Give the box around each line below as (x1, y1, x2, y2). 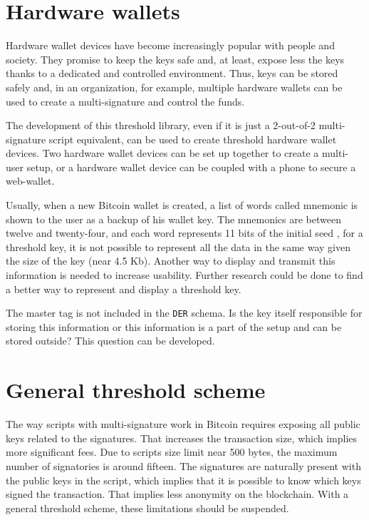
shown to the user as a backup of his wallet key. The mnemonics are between (6, 211, 341, 226)
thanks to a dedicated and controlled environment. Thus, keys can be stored (6, 66, 338, 81)
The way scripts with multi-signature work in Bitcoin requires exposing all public (6, 417, 360, 432)
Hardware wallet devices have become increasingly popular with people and (6, 38, 335, 53)
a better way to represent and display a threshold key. (6, 281, 241, 296)
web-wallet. (6, 173, 55, 188)
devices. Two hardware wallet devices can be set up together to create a (6, 146, 319, 160)
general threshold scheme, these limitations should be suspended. (6, 500, 289, 515)
